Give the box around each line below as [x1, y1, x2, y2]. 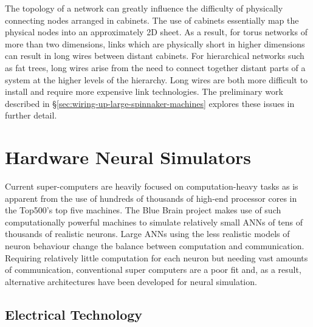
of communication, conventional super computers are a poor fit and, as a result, [5, 263, 301, 276]
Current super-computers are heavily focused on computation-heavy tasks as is [5, 180, 298, 193]
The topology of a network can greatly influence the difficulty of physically [5, 2, 283, 14]
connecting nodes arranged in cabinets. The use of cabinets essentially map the [5, 13, 299, 26]
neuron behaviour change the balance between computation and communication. [5, 239, 304, 252]
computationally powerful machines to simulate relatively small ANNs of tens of [5, 215, 303, 228]
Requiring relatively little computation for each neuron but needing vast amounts [5, 251, 308, 264]
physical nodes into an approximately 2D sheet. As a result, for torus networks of [5, 26, 308, 38]
